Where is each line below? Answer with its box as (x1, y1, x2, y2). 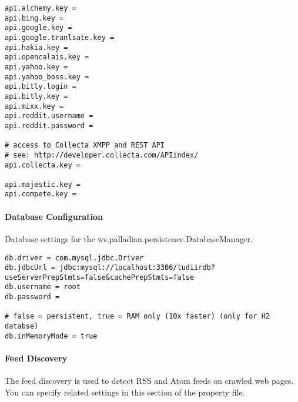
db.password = (5, 293, 60, 301)
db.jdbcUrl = (5, 263, 55, 272)
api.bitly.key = (5, 92, 68, 101)
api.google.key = (5, 24, 72, 32)
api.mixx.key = (5, 102, 64, 110)
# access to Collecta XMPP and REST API (5, 141, 165, 150)
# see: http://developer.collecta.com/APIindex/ (5, 150, 199, 159)
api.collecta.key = (5, 160, 81, 169)
